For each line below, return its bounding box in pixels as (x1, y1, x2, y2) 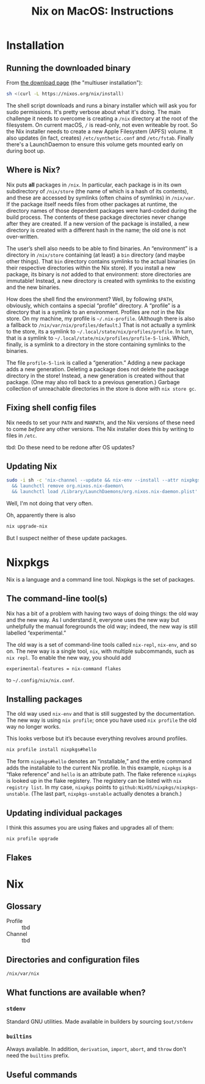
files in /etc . (6, 432, 37, 439)
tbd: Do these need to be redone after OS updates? (6, 443, 135, 451)
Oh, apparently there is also (6, 511, 76, 519)
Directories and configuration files (6, 954, 140, 965)
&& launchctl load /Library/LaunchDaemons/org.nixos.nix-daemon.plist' (12, 489, 198, 495)
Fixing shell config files (6, 402, 96, 413)
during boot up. (6, 147, 46, 154)
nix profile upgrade (6, 836, 59, 842)
